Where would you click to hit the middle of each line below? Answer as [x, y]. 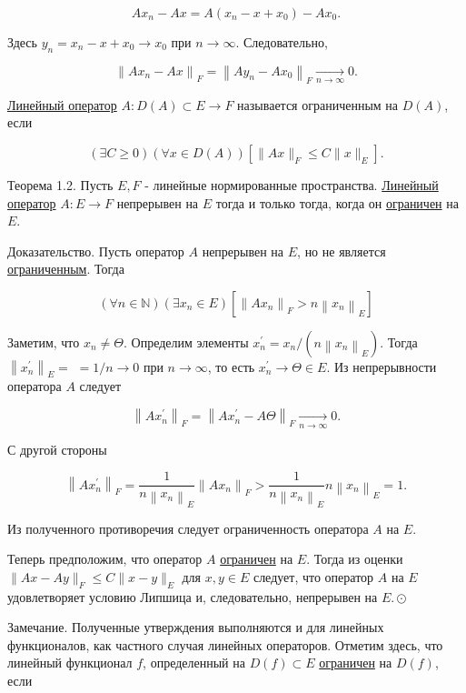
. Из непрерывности [382, 366]
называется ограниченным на [318, 104]
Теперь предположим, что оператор [105, 559]
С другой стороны [57, 449]
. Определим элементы [186, 341]
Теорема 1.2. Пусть [60, 184]
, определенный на [194, 663]
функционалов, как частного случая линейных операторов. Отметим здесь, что [225, 644]
